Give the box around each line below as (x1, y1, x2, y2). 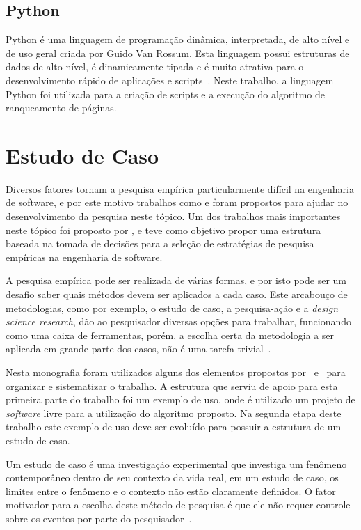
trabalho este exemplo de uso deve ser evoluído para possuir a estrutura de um (6, 419, 342, 434)
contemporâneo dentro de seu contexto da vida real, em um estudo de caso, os (6, 470, 339, 485)
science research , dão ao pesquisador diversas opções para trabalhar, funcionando (6, 314, 352, 329)
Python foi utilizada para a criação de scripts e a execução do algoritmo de (6, 86, 325, 101)
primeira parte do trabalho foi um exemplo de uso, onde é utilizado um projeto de (6, 392, 355, 407)
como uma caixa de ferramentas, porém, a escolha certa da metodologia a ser (6, 327, 335, 342)
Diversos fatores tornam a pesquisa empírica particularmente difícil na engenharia (6, 181, 354, 196)
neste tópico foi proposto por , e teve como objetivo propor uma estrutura (6, 222, 321, 237)
